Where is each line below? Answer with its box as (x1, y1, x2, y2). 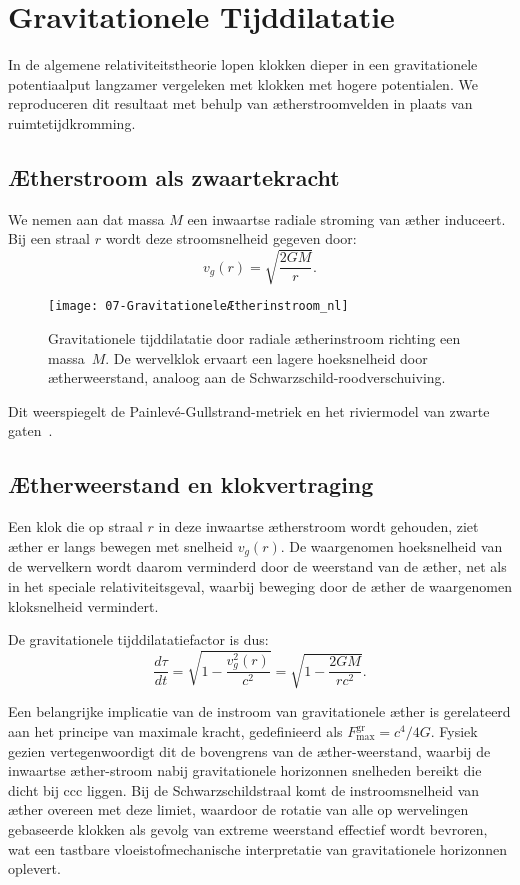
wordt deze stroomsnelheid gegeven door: (105, 228, 357, 249)
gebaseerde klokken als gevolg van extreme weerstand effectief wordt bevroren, (8, 819, 488, 839)
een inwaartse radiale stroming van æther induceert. (187, 208, 506, 229)
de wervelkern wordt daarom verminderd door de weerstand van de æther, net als (8, 556, 507, 577)
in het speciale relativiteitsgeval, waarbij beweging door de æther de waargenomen (8, 575, 512, 596)
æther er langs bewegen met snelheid (8, 535, 233, 556)
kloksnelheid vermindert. (8, 595, 159, 616)
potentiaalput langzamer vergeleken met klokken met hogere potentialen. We (8, 73, 478, 94)
